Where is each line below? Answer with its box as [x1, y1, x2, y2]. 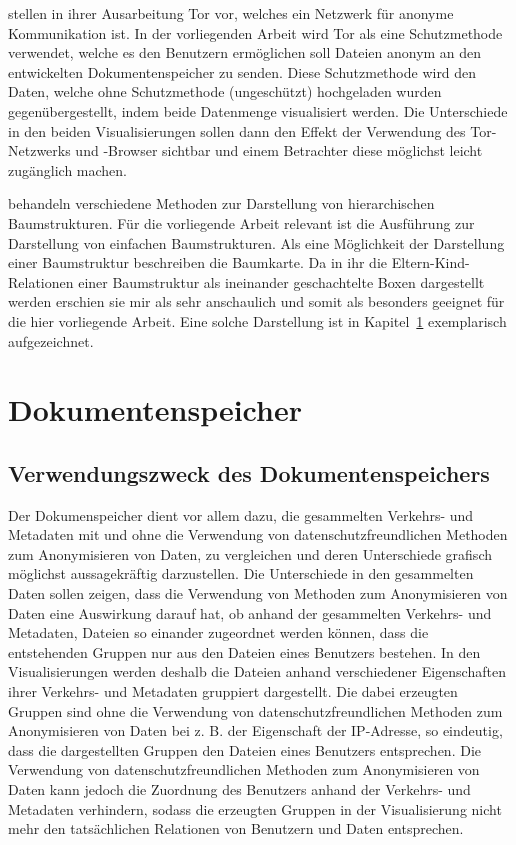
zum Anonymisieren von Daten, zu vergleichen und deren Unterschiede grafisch [8, 543, 492, 564]
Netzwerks [8, 140, 71, 161]
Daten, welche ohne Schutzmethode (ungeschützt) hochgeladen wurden [8, 81, 442, 102]
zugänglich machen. [8, 159, 127, 180]
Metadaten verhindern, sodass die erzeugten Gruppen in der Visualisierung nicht [8, 798, 502, 819]
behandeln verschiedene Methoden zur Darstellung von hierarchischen [8, 193, 435, 214]
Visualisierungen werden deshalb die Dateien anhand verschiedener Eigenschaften [8, 661, 506, 682]
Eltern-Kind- [391, 252, 470, 273]
